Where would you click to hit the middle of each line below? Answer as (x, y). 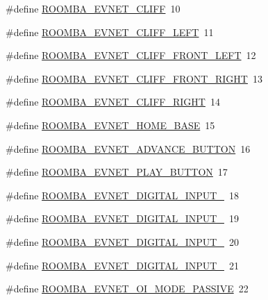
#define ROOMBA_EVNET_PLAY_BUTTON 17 (117, 172)
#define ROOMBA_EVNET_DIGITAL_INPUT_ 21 (122, 265)
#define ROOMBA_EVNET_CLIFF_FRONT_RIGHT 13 (134, 78)
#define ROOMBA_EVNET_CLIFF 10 (93, 8)
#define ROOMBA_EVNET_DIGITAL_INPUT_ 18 (122, 195)
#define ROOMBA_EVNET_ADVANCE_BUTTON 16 (128, 148)
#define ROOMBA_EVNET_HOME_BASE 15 (110, 125)
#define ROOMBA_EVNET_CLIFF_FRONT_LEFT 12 (131, 55)
